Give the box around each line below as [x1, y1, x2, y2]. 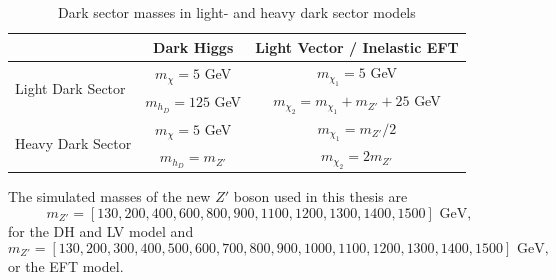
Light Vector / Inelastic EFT [255, 36, 459, 57]
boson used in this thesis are [233, 186, 408, 207]
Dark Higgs [153, 36, 234, 57]
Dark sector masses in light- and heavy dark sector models [57, 2, 416, 22]
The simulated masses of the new [8, 186, 211, 207]
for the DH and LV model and [8, 220, 194, 241]
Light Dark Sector [15, 77, 126, 98]
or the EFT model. [8, 255, 124, 276]
